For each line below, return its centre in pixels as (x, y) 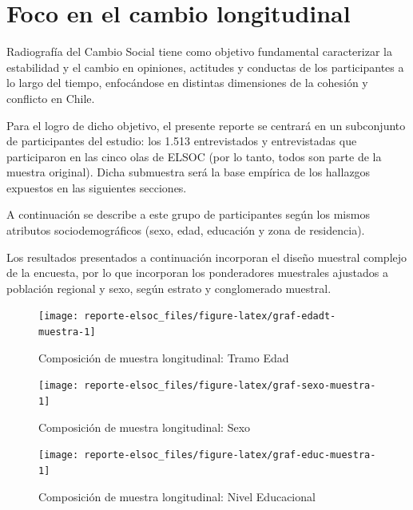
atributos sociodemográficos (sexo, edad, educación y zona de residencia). (186, 230)
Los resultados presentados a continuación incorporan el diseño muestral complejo (207, 257)
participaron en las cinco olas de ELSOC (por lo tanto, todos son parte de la (194, 156)
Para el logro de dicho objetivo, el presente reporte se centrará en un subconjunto (206, 125)
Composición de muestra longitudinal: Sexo (145, 427)
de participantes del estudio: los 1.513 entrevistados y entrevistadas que (182, 141)
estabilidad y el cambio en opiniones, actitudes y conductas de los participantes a (205, 67)
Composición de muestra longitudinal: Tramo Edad (164, 357)
